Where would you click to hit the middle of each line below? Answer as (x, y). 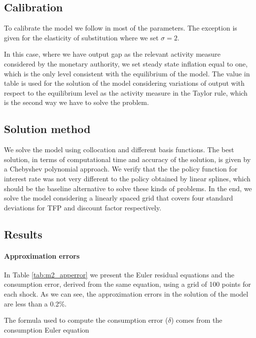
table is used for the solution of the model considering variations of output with (124, 83)
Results (23, 234)
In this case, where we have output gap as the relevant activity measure (112, 54)
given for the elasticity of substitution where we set (81, 37)
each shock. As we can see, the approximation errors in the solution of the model (126, 294)
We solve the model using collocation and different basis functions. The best (119, 150)
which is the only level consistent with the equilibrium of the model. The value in (127, 73)
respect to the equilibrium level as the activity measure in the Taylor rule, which (126, 92)
